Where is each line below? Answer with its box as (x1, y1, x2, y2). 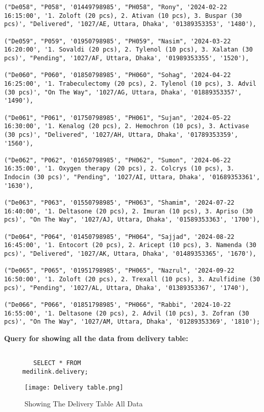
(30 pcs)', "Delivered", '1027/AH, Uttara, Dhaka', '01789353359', (4, 131, 238, 138)
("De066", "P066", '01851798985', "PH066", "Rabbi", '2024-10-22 (4, 301, 231, 308)
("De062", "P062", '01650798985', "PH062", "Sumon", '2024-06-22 (4, 156, 231, 164)
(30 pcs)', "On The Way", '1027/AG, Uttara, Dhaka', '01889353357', (4, 88, 242, 96)
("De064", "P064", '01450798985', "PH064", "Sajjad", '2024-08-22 (4, 233, 235, 240)
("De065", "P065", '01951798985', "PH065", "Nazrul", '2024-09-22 (4, 267, 235, 275)
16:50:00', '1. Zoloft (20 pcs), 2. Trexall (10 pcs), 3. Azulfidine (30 (4, 276, 260, 283)
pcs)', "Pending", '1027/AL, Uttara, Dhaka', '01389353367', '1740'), (4, 284, 249, 292)
